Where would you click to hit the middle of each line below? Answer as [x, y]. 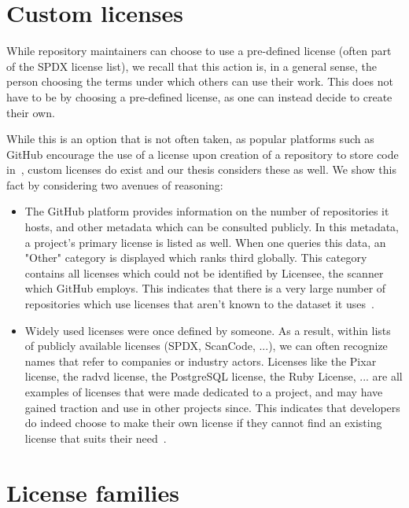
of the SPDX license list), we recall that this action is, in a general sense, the [192, 66]
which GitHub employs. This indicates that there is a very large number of [205, 288]
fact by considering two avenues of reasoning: [115, 184]
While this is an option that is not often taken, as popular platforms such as [190, 139]
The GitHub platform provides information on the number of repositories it [207, 211]
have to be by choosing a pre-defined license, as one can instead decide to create [199, 96]
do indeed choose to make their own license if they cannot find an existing [203, 423]
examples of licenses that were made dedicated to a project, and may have [204, 392]
